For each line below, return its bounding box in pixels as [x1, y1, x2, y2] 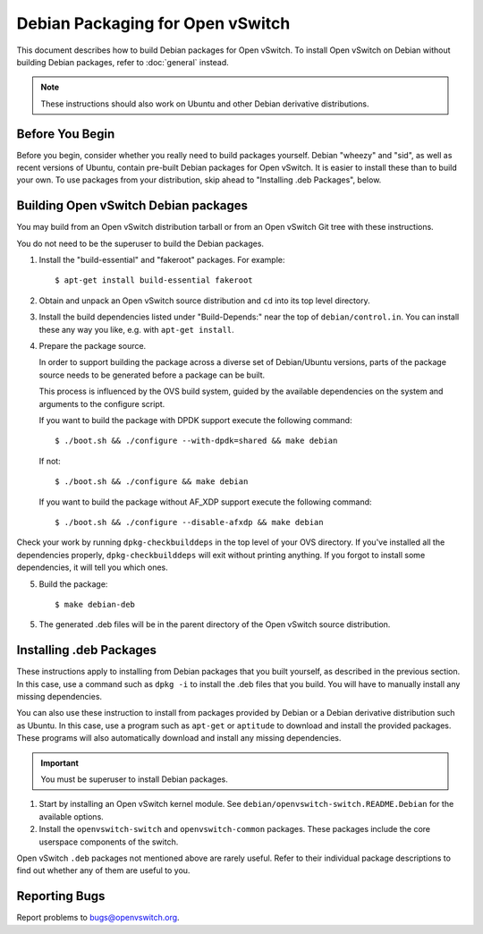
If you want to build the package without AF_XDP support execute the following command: [38, 497, 372, 507]
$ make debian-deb [55, 599, 136, 609]
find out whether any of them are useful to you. [16, 865, 191, 876]
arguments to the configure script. [38, 398, 165, 409]
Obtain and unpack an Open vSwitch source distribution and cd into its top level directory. [38, 295, 370, 306]
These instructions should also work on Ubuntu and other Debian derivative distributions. [40, 98, 370, 109]
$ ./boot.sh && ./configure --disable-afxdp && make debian [55, 517, 324, 527]
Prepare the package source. [38, 341, 147, 352]
